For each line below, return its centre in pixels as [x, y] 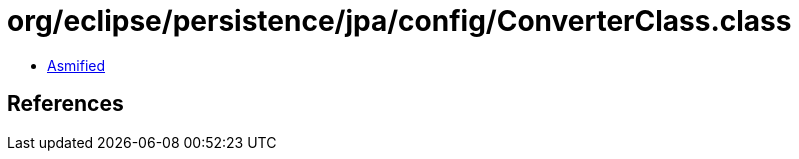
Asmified [76, 65]
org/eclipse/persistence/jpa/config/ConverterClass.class [399, 21]
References [65, 104]
